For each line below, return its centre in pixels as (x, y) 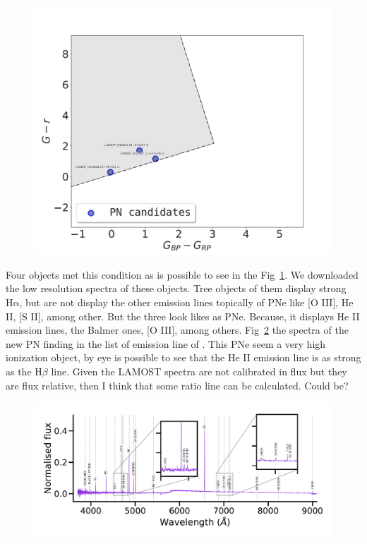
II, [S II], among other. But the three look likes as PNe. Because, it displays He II (183, 316)
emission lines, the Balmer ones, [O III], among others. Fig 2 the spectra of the (177, 330)
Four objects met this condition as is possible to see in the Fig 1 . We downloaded (182, 274)
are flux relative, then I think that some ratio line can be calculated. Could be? (177, 385)
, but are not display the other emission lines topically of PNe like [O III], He (186, 302)
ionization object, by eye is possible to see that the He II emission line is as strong (183, 357)
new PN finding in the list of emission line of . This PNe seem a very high (166, 343)
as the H (24, 371)
